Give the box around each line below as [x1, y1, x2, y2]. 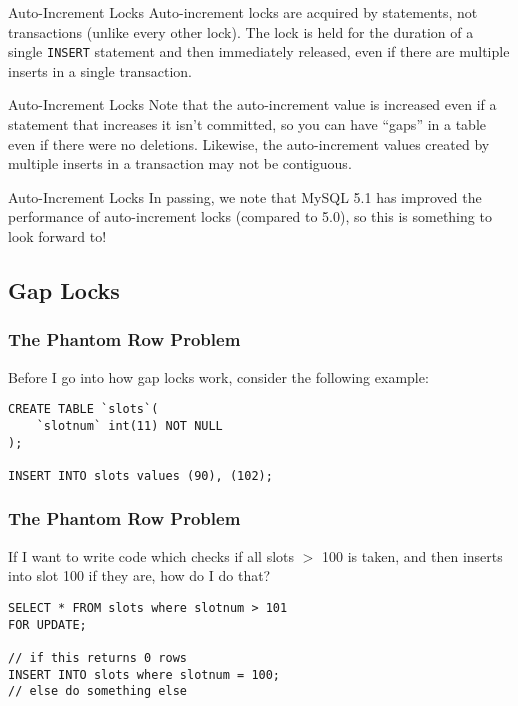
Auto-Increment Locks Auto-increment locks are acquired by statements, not [8, 2, 478, 22]
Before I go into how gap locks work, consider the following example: [8, 366, 429, 387]
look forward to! [8, 226, 107, 246]
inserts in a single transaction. [8, 60, 192, 81]
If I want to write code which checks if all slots [8, 545, 295, 566]
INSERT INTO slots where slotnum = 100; [8, 667, 281, 682]
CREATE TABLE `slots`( [8, 402, 159, 417]
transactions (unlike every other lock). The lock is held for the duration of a [8, 21, 474, 42]
